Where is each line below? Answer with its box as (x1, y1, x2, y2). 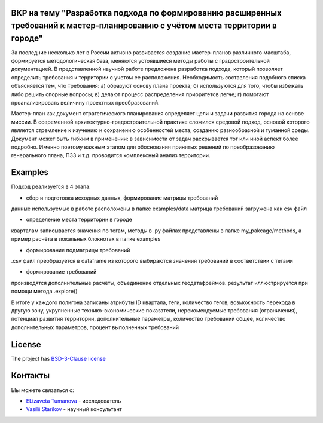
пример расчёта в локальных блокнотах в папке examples (11, 235, 161, 243)
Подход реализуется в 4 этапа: (11, 183, 91, 191)
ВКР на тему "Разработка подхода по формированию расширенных (11, 8, 282, 18)
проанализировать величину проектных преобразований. (11, 99, 160, 106)
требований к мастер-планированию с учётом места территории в (11, 21, 278, 31)
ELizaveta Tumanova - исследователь (26, 397, 121, 404)
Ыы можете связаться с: (11, 386, 74, 394)
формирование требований (26, 268, 97, 275)
